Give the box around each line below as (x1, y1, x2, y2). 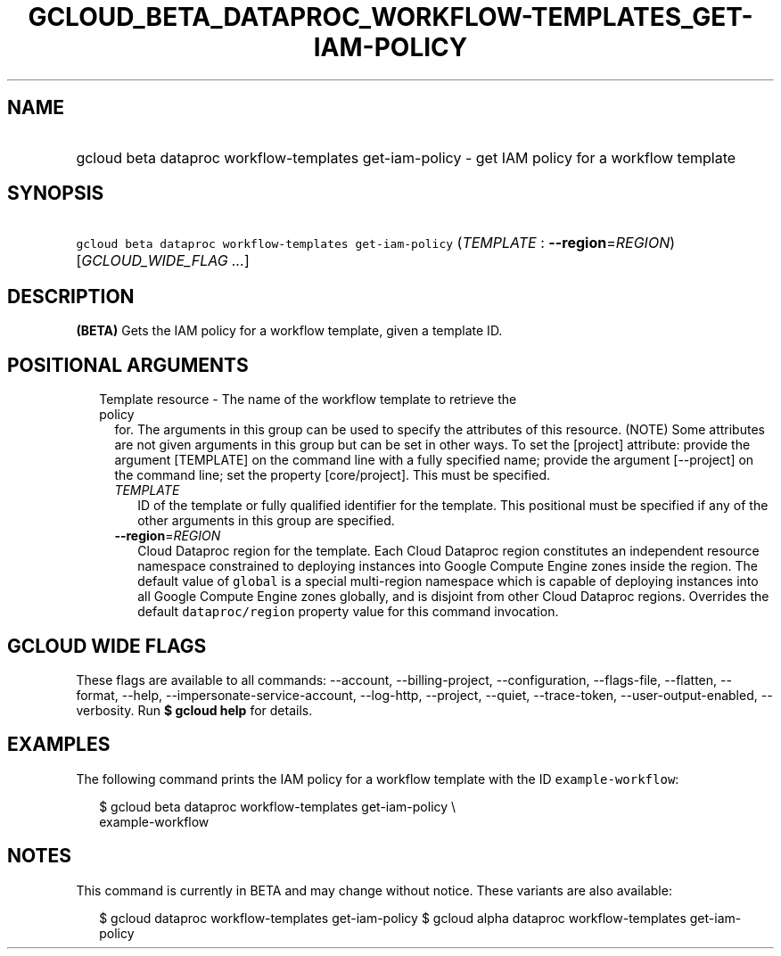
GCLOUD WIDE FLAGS (7, 634, 207, 657)
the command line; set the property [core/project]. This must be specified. (114, 467, 551, 483)
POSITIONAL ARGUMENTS (7, 353, 249, 376)
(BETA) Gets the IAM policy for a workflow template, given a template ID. (76, 323, 503, 339)
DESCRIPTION (7, 284, 135, 308)
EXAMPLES (7, 733, 111, 756)
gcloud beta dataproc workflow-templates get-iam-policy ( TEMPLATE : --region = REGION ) (76, 234, 676, 252)
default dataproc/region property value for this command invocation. (137, 604, 559, 620)
